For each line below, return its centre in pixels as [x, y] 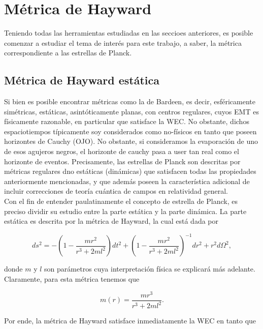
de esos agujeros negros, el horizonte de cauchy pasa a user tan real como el [122, 151]
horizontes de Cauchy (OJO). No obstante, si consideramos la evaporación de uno [131, 141]
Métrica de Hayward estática [82, 80]
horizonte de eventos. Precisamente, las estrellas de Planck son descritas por [122, 161]
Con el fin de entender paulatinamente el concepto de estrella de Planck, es [121, 201]
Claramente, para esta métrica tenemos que [72, 278]
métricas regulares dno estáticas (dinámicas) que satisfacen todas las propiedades [130, 171]
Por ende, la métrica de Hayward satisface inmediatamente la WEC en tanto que [130, 320]
